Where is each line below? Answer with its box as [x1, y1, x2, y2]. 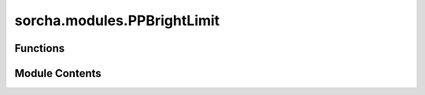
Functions [14, 42, 65, 55]
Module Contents [14, 67, 102, 80]
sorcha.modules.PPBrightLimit [14, 12, 220, 29]
